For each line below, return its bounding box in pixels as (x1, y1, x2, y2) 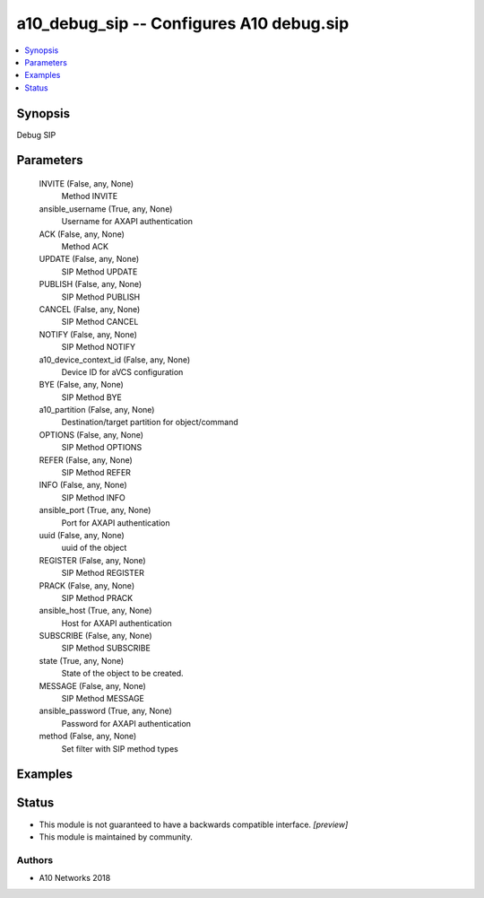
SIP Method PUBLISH (61, 292, 141, 302)
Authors (16, 853, 54, 866)
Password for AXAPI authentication (61, 718, 192, 728)
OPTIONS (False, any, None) (39, 429, 143, 440)
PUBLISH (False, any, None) (39, 279, 143, 290)
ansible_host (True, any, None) (39, 606, 152, 616)
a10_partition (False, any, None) (39, 405, 155, 415)
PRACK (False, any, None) (39, 580, 134, 591)
